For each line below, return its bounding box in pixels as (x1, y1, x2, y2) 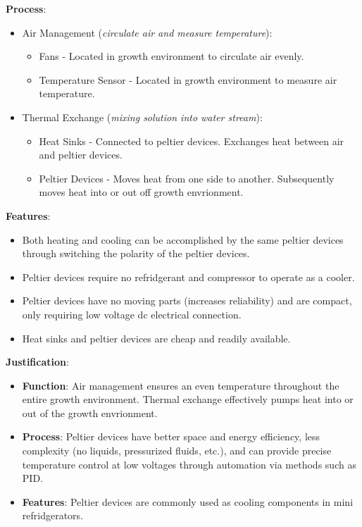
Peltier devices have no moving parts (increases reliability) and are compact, (22, 293, 352, 308)
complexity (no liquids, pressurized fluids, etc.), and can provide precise (22, 443, 332, 458)
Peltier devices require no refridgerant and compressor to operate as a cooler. (22, 269, 355, 284)
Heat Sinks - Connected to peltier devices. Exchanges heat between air (39, 133, 344, 148)
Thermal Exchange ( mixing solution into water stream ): (22, 109, 263, 124)
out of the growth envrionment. (22, 405, 158, 420)
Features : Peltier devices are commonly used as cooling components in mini (22, 494, 354, 509)
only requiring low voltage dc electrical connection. (22, 306, 242, 321)
